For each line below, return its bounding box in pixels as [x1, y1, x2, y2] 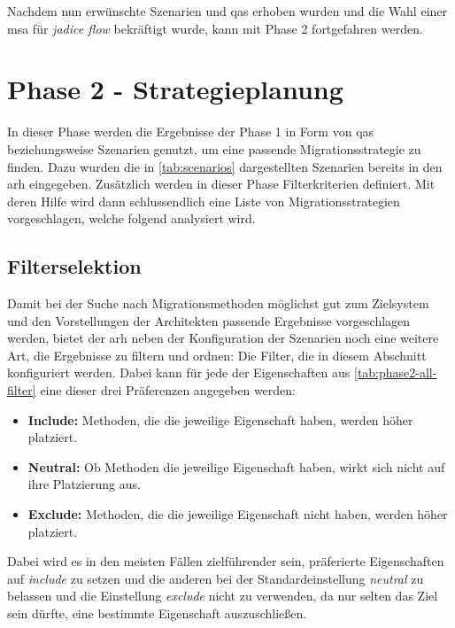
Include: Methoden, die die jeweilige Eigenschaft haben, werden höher [27, 410, 413, 429]
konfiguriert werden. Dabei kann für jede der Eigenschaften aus [7, 363, 351, 382]
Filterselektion [7, 252, 142, 280]
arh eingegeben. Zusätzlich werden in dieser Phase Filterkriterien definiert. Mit [7, 174, 436, 193]
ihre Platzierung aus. [27, 475, 141, 493]
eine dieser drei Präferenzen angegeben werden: [40, 381, 297, 399]
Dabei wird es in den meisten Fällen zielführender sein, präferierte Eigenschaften [7, 552, 444, 570]
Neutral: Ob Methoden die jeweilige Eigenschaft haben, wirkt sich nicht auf [27, 457, 445, 476]
